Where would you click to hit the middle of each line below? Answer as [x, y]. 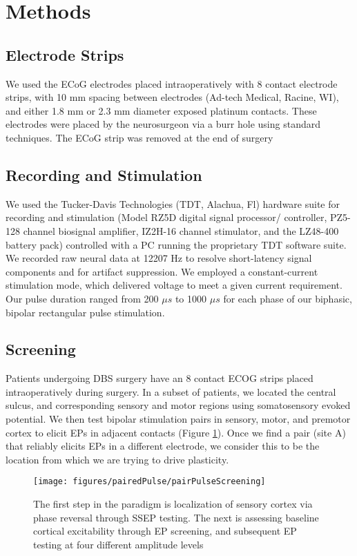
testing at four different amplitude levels [118, 544]
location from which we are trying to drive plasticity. [117, 459]
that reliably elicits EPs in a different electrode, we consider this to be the [163, 446]
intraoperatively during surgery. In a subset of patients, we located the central [171, 391]
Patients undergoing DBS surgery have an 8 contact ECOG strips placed [160, 378]
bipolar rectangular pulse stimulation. [85, 312]
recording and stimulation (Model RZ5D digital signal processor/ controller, [166, 217]
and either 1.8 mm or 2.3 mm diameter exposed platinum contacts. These [161, 110]
